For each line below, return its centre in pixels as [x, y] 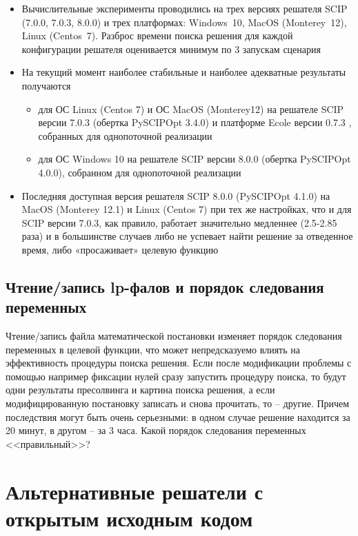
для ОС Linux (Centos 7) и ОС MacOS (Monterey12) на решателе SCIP [191, 109]
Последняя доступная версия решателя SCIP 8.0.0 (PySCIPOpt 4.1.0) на [176, 195]
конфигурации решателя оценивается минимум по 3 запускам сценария [171, 49]
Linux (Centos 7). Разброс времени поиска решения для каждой [157, 35]
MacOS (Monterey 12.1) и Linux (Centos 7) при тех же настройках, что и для [187, 209]
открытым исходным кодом [129, 518]
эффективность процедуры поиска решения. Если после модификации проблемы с [179, 363]
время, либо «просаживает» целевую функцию [120, 249]
